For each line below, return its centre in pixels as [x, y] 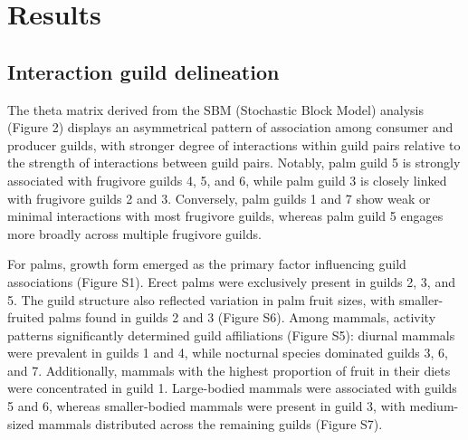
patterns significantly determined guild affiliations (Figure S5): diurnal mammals [231, 335]
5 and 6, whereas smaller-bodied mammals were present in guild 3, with [206, 406]
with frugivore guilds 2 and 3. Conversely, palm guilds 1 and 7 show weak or [219, 198]
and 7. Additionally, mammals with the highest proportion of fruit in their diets [229, 370]
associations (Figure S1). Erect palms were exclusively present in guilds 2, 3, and [231, 281]
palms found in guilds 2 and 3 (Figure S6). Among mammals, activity [242, 317]
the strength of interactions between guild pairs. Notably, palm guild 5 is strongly [234, 163]
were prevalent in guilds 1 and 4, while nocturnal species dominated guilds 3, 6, [228, 353]
